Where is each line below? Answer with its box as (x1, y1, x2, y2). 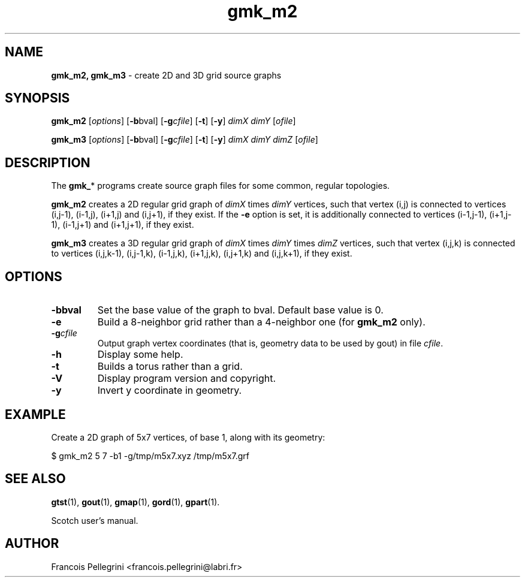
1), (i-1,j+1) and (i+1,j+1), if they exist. (51, 219, 194, 230)
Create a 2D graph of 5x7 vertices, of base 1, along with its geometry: (51, 432, 325, 442)
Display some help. (97, 348, 183, 361)
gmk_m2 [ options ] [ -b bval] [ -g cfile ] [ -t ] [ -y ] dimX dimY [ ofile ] (51, 116, 296, 126)
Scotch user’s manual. (51, 515, 138, 526)
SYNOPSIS (5, 91, 70, 106)
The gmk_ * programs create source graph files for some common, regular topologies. (51, 180, 390, 191)
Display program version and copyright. (97, 372, 276, 385)
